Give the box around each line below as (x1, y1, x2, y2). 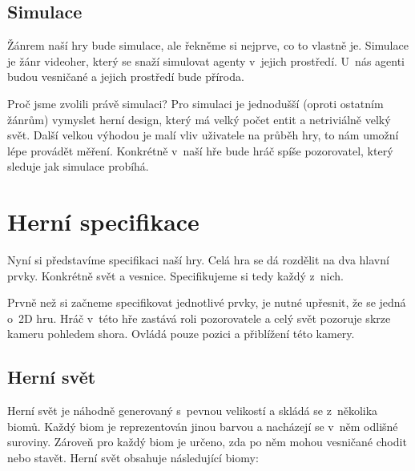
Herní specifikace (7, 205, 199, 238)
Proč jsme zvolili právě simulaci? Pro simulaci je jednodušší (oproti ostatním (7, 95, 384, 111)
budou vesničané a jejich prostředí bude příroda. (7, 68, 244, 85)
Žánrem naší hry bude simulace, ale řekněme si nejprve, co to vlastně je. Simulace (7, 37, 409, 54)
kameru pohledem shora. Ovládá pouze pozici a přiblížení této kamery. (7, 325, 355, 342)
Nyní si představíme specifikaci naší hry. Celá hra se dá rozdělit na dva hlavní (7, 252, 389, 268)
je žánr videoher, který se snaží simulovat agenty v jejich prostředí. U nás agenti (7, 52, 405, 69)
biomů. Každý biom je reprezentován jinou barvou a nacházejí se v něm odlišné (7, 417, 398, 434)
